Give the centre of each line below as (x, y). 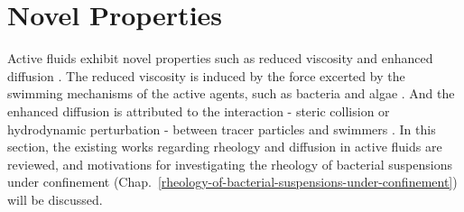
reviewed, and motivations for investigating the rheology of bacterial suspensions (230, 164)
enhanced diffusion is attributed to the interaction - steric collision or (199, 111)
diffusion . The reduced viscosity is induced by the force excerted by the (206, 75)
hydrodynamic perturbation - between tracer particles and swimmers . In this (222, 129)
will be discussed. (55, 199)
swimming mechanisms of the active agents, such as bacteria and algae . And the (231, 93)
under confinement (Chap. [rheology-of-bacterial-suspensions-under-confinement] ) (232, 182)
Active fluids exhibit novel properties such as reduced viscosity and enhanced (220, 58)
